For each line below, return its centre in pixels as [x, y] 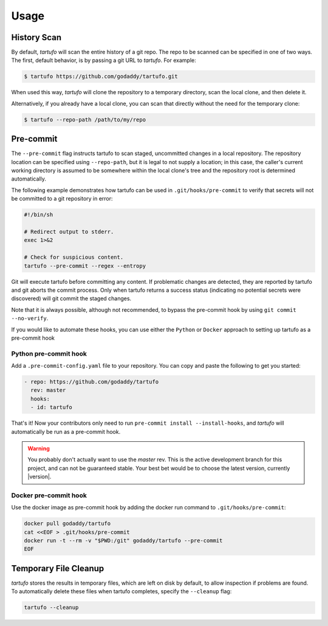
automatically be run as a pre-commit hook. [66, 432]
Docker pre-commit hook [49, 495]
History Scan [36, 37]
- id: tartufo [52, 408]
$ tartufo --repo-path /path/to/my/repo [85, 119]
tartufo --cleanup [51, 607]
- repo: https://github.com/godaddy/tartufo [91, 382]
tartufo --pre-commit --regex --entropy [85, 266]
